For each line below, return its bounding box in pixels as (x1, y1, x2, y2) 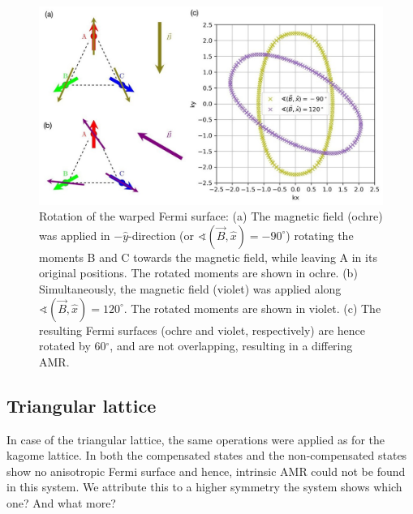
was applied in (39, 226, 110, 243)
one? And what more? (6, 495, 116, 512)
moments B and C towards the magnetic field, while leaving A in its (39, 248, 377, 265)
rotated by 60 (39, 337, 106, 354)
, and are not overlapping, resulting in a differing (110, 337, 353, 354)
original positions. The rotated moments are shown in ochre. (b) (39, 264, 358, 281)
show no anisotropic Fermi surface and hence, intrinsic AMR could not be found (6, 462, 406, 479)
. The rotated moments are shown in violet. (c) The (123, 299, 381, 316)
